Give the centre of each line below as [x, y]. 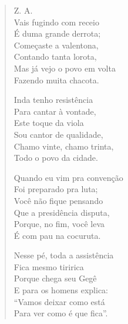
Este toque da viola [49, 123]
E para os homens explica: [61, 290]
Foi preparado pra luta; [56, 189]
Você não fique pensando [58, 200]
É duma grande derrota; [57, 33]
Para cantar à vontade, [55, 111]
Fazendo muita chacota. [56, 80]
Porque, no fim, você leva [59, 224]
